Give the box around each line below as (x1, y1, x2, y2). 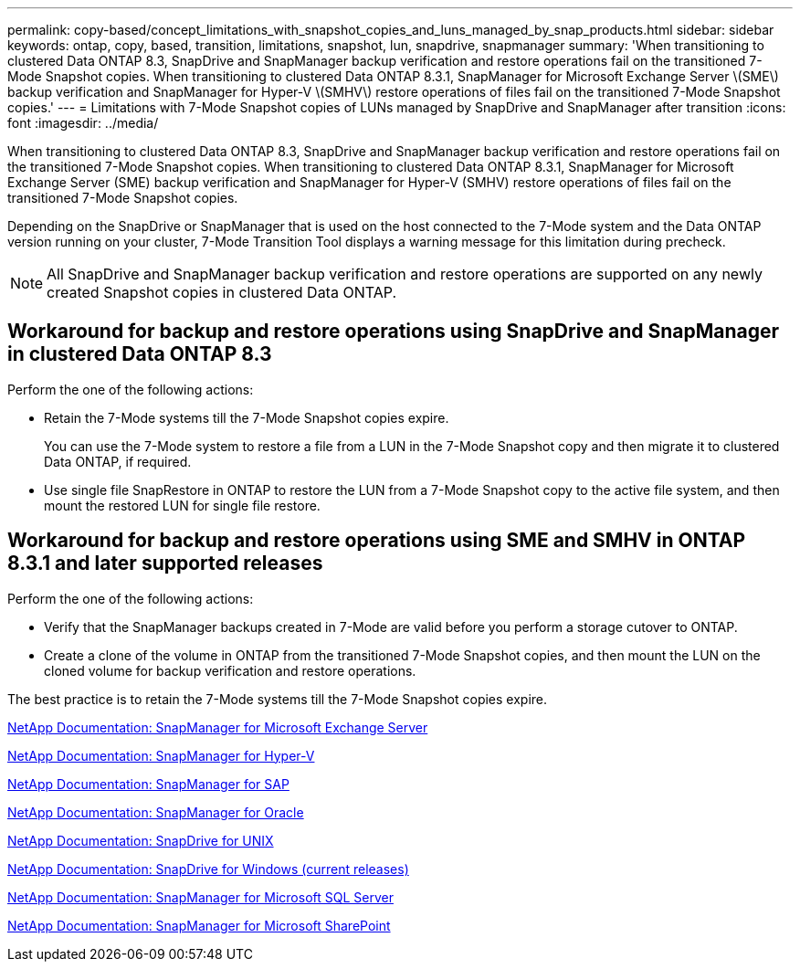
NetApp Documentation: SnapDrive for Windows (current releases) (7, 860, 409, 877)
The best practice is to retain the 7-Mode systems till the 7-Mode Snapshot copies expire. (7, 690, 548, 707)
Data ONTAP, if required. (44, 453, 192, 469)
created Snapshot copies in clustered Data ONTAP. (47, 283, 396, 301)
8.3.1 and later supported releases (7, 552, 323, 575)
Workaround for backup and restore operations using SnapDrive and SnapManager (7, 320, 780, 343)
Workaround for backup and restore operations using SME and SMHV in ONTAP (7, 529, 746, 553)
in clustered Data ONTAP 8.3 (7, 342, 272, 366)
